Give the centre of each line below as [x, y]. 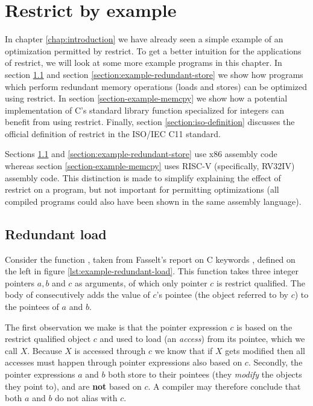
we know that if [184, 350]
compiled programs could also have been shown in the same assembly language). [153, 201]
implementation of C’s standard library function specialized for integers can [144, 110]
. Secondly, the [275, 362]
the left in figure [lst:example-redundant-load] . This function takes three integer [152, 271]
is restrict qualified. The [261, 282]
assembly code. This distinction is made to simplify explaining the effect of [143, 177]
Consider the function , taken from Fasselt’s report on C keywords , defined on [150, 259]
